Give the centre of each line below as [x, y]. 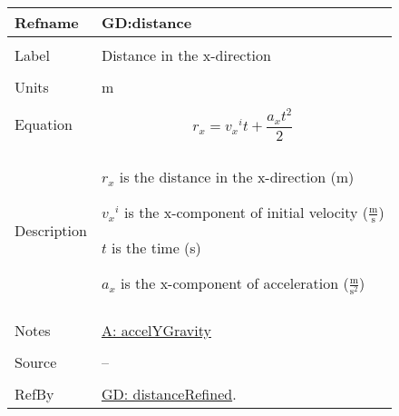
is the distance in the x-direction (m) [237, 176]
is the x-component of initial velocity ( [247, 212]
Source [36, 362]
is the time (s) [156, 248]
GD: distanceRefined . [169, 394]
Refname [47, 22]
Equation [44, 124]
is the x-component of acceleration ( [235, 283]
